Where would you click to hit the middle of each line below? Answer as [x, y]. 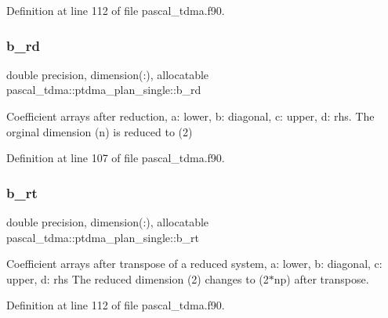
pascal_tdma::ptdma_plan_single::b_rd [104, 90]
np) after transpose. [321, 278]
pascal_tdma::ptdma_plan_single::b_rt [103, 237]
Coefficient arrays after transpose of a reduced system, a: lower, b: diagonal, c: [194, 264]
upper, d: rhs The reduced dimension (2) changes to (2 [138, 278]
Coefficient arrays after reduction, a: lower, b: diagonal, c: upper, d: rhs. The [190, 116]
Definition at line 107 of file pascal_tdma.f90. [116, 158]
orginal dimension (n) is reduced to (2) [100, 131]
